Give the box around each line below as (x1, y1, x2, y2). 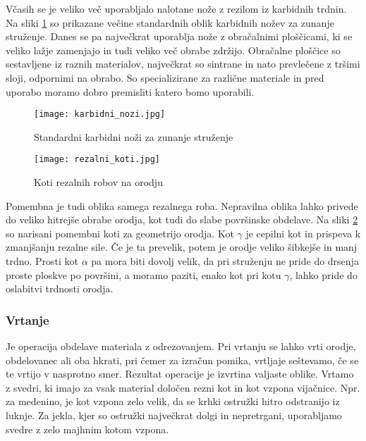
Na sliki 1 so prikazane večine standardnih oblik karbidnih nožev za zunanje (6, 15, 334, 30)
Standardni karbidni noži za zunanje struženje (34, 129, 233, 144)
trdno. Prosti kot (6, 254, 79, 268)
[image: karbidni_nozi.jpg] (34, 109, 166, 120)
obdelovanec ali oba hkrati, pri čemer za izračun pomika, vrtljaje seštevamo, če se (6, 352, 359, 367)
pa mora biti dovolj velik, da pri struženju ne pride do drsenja (91, 254, 359, 268)
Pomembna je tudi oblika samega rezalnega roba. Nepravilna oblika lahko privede (6, 198, 358, 213)
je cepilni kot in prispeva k (245, 225, 361, 240)
